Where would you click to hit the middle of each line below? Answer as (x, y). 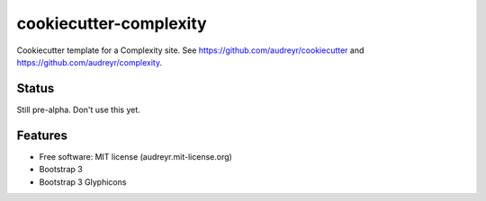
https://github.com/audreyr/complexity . (89, 62)
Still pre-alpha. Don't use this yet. (79, 109)
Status (36, 88)
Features (42, 135)
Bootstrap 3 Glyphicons (83, 182)
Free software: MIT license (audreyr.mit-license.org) (136, 156)
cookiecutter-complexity (112, 23)
